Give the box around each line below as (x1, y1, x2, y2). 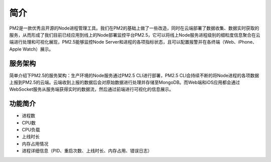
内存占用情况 (22, 140, 49, 146)
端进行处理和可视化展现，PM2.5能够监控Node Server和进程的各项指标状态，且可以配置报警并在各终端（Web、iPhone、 (9, 39, 257, 45)
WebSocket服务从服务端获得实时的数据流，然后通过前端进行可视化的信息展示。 (9, 86, 174, 92)
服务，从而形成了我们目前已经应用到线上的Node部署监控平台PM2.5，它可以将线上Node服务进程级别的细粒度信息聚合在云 (9, 32, 260, 38)
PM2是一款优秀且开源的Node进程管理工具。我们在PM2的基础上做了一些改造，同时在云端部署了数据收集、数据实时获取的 (9, 25, 259, 31)
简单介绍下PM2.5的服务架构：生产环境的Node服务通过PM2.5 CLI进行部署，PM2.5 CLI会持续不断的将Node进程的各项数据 (9, 72, 259, 78)
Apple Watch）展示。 (9, 46, 54, 52)
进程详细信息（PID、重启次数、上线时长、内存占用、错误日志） (22, 148, 153, 154)
